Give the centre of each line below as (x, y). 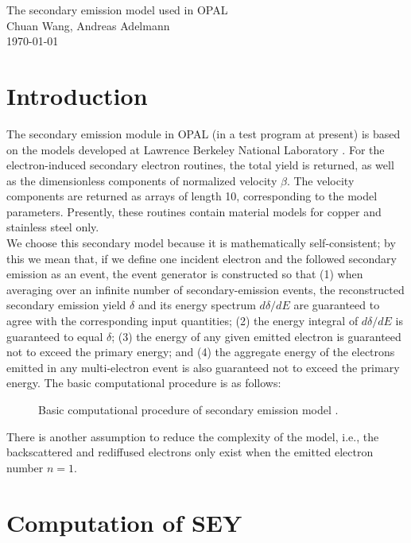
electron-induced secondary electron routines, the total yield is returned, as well (200, 165)
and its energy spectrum (197, 305)
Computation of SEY (124, 522)
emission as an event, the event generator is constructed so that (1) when (185, 274)
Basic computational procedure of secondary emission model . (188, 409)
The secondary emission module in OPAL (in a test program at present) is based (204, 133)
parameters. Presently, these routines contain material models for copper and (194, 211)
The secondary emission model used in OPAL (117, 10)
